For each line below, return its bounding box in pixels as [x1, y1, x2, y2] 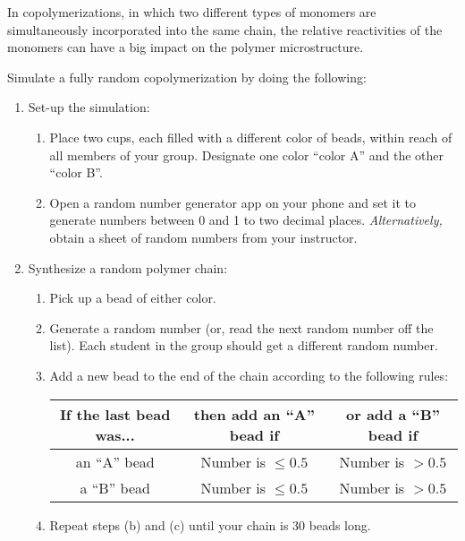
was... [95, 424, 135, 445]
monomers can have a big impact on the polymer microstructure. [7, 38, 364, 56]
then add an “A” [193, 403, 315, 425]
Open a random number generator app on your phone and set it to [49, 193, 417, 211]
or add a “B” [346, 403, 440, 425]
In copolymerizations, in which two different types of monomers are [7, 3, 376, 21]
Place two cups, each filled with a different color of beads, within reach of [49, 127, 452, 146]
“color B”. [49, 163, 103, 182]
